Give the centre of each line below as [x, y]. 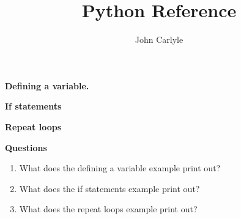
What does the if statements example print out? [109, 188]
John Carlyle [159, 39]
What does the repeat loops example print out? [108, 209]
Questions [26, 147]
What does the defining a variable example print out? [120, 168]
